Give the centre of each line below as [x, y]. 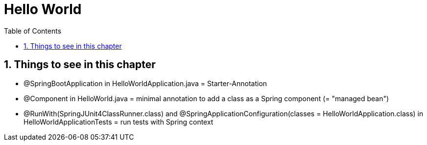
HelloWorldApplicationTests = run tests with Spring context [119, 122]
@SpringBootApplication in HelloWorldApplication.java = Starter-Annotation [145, 83]
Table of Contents [33, 31]
